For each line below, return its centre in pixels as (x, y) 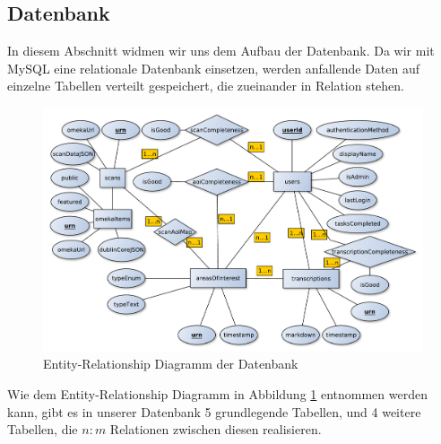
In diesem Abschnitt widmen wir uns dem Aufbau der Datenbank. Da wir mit (221, 51)
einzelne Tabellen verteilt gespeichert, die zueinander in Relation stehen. (206, 86)
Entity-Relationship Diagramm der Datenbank (171, 364)
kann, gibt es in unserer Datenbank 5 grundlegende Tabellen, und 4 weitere (214, 411)
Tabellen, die (43, 429)
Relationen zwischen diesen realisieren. (216, 429)
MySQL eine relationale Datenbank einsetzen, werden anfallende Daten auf (214, 68)
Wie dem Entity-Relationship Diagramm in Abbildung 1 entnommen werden (217, 394)
